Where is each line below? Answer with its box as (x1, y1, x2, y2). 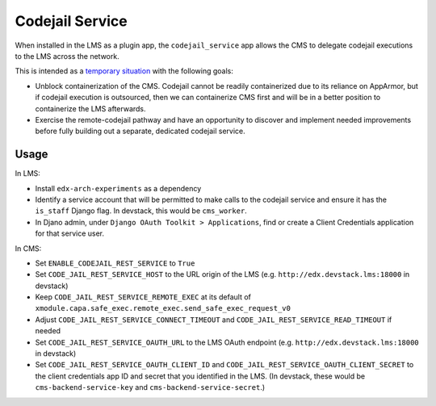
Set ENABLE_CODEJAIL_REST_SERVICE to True (35, 258, 195, 268)
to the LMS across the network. (15, 51, 120, 61)
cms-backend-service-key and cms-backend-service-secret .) (35, 383, 266, 392)
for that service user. (35, 228, 105, 238)
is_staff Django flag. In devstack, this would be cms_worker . (35, 206, 248, 216)
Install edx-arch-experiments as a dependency (35, 183, 202, 193)
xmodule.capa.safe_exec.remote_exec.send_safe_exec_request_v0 (35, 303, 291, 313)
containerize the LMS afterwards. (35, 103, 146, 113)
